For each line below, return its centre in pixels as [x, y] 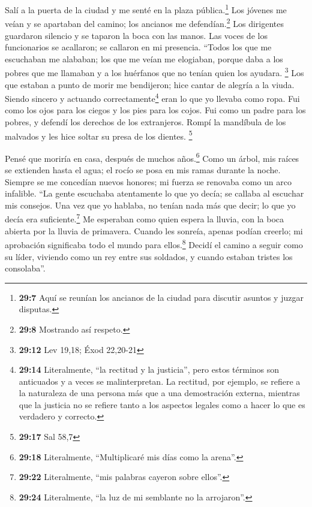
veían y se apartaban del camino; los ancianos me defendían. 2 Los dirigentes [144, 22]
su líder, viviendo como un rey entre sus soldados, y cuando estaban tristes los [149, 256]
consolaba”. [25, 268]
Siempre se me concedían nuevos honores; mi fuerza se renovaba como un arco [148, 181]
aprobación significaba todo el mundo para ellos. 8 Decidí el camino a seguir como [154, 244]
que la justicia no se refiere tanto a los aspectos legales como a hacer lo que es [162, 404]
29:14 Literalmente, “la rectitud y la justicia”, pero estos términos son [149, 369]
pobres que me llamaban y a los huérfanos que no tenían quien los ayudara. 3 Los [154, 72]
